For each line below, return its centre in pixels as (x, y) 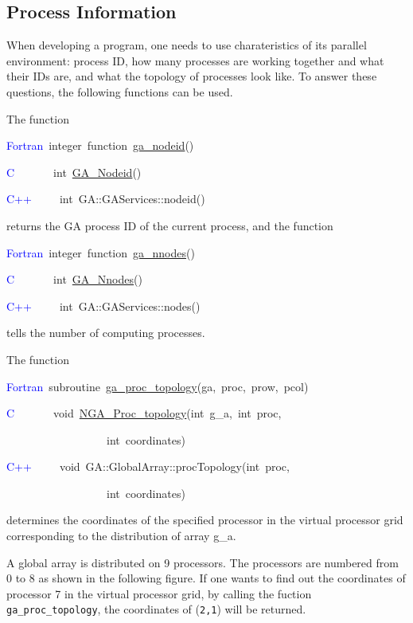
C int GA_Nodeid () (74, 172)
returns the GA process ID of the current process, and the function (170, 225)
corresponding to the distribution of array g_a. (121, 536)
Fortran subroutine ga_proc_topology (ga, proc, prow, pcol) (158, 386)
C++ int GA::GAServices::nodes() (103, 306)
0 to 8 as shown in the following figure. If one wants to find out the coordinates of (206, 578)
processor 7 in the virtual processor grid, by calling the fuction (159, 593)
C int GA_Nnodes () (74, 279)
